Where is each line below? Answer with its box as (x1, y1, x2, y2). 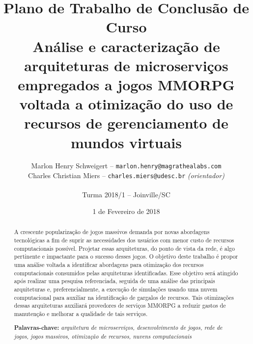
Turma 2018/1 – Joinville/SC (82, 189, 170, 200)
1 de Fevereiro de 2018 (92, 206, 160, 216)
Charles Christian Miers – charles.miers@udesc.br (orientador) (28, 170, 225, 181)
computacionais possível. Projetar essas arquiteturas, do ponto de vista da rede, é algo (14, 244, 235, 252)
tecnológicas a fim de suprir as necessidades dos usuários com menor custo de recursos (14, 236, 234, 244)
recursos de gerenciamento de (24, 113, 228, 133)
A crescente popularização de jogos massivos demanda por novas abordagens (14, 228, 210, 236)
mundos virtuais (70, 132, 182, 152)
